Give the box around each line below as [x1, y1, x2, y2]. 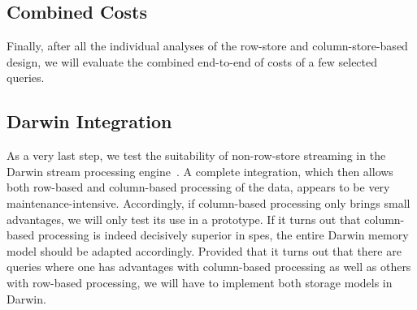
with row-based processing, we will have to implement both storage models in [7, 273, 393, 291]
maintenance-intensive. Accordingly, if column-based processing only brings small [7, 194, 410, 211]
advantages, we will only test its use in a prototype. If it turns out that [7, 210, 361, 227]
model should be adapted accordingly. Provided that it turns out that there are [7, 242, 402, 259]
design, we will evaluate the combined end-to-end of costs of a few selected [7, 53, 378, 70]
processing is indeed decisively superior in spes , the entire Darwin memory [37, 226, 409, 243]
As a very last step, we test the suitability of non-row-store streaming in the [7, 147, 386, 164]
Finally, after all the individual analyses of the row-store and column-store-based [7, 37, 408, 54]
